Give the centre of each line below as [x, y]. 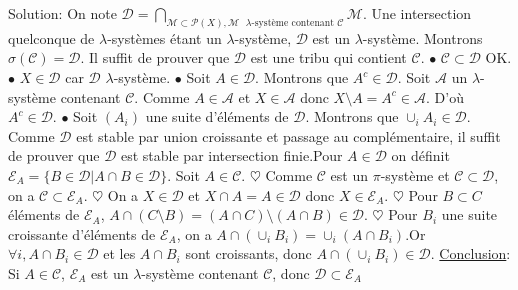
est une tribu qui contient [328, 57]
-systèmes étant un [164, 37]
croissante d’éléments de [82, 233]
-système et [415, 175]
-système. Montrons [422, 37]
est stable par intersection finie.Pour [232, 155]
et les [119, 253]
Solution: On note [62, 13]
